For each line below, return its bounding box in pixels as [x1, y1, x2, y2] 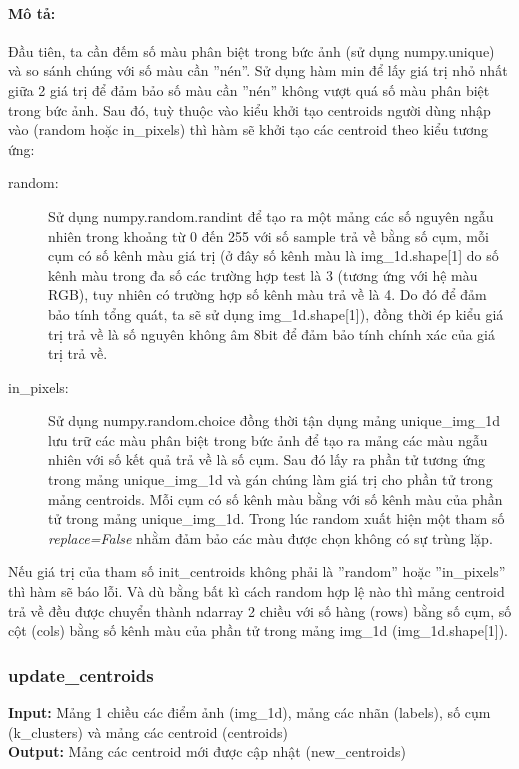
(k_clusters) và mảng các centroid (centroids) [8, 721, 288, 742]
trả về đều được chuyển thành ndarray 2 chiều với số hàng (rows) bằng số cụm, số [8, 600, 512, 621]
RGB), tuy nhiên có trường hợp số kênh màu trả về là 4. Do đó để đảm [48, 284, 487, 305]
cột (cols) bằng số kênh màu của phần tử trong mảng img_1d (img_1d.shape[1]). [8, 620, 509, 641]
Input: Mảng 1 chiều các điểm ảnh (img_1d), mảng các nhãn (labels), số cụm [8, 702, 491, 723]
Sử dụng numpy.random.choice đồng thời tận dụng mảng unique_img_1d [48, 410, 501, 431]
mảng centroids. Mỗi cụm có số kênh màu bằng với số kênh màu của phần [48, 488, 503, 509]
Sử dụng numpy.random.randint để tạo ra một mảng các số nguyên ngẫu [48, 205, 494, 226]
